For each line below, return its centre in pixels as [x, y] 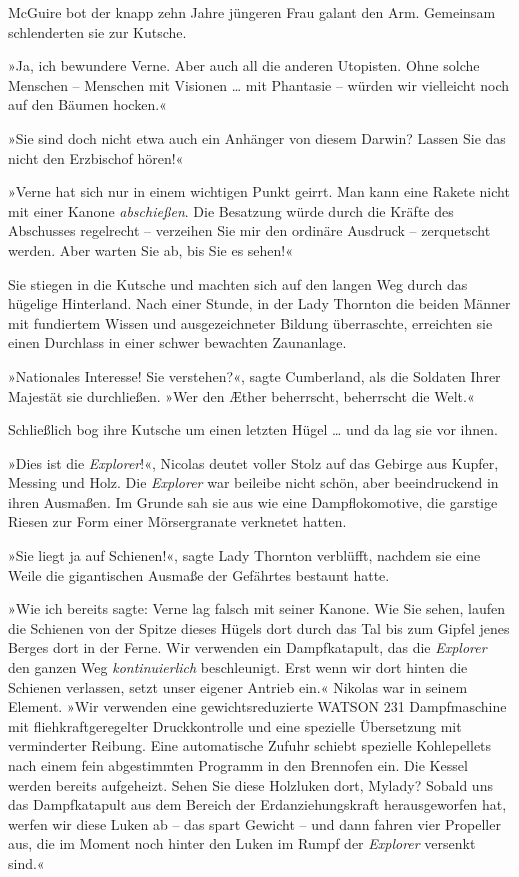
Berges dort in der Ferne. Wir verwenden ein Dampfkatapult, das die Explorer [247, 647]
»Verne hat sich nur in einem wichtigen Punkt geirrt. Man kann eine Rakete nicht [259, 191]
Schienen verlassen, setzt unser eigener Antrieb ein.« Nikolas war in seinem [238, 686]
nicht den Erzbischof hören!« [96, 157]
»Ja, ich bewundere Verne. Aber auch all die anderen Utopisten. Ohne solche [244, 65]
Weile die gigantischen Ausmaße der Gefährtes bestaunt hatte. [199, 574]
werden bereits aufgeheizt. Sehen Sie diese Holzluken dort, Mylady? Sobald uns [250, 784]
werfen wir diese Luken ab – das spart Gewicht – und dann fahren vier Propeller [254, 823]
